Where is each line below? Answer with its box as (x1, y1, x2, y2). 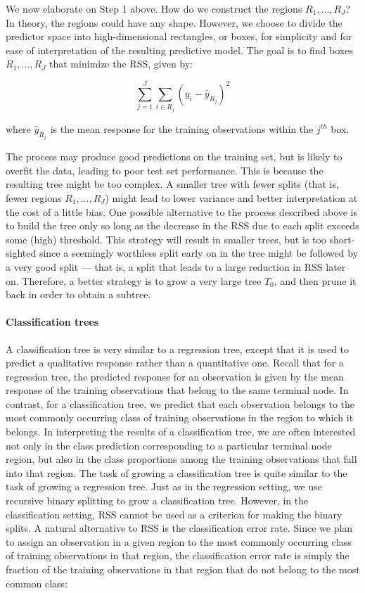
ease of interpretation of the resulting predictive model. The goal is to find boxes (6, 42, 353, 57)
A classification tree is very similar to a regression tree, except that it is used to (6, 341, 350, 356)
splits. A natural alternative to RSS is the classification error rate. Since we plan (6, 521, 353, 535)
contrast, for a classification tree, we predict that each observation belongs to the (6, 396, 354, 411)
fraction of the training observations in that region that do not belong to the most (6, 562, 360, 576)
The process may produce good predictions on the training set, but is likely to (6, 149, 342, 164)
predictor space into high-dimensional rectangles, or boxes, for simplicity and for (6, 29, 352, 44)
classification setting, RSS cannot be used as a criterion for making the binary (6, 506, 342, 521)
